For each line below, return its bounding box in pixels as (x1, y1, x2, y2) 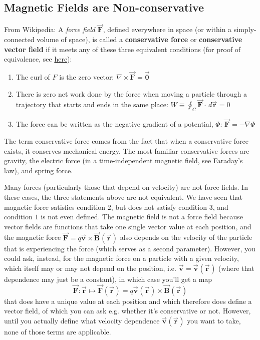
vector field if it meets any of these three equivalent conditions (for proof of (4, 44, 241, 54)
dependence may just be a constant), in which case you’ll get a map (4, 273, 212, 284)
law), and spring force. (4, 165, 73, 175)
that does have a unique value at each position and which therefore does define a (4, 295, 252, 306)
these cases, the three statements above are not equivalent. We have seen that (4, 192, 243, 202)
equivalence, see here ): (4, 54, 72, 64)
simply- (233, 24, 256, 35)
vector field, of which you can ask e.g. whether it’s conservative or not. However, (4, 305, 251, 316)
